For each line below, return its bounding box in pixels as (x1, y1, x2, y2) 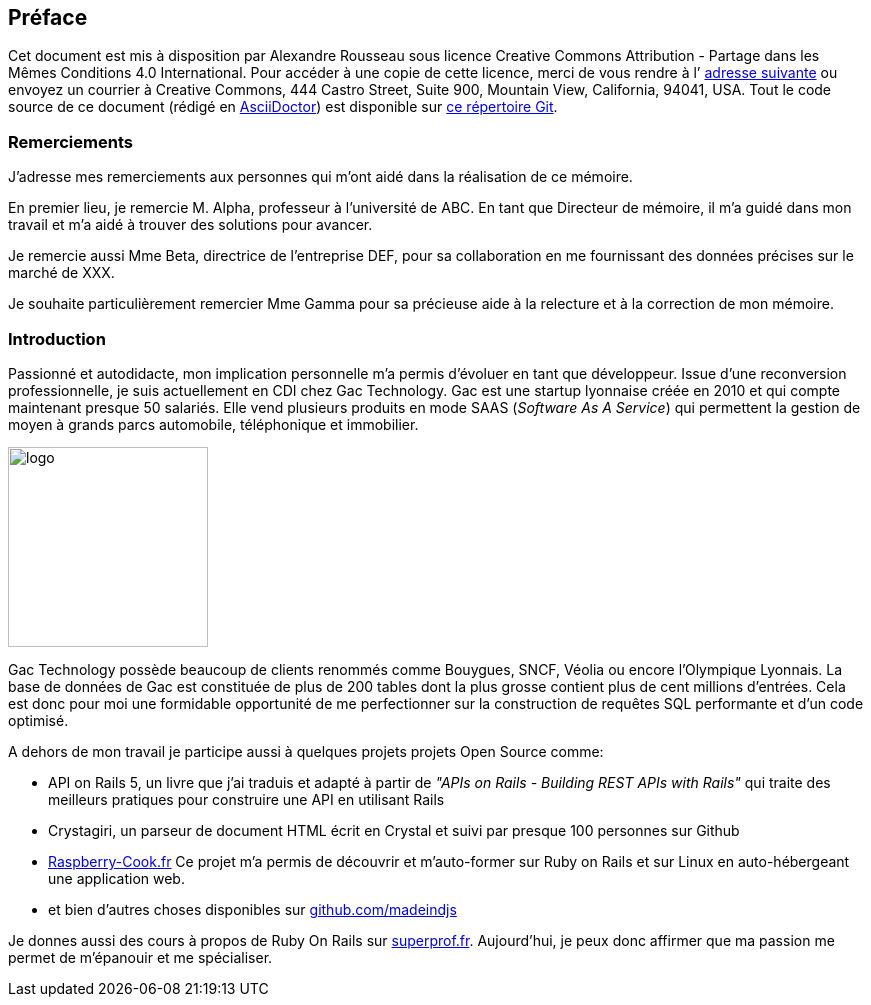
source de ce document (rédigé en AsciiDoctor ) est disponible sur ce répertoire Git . (8, 98, 558, 116)
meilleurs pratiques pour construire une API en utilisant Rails (48, 790, 445, 808)
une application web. (48, 869, 185, 887)
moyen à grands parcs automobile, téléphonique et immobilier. (8, 415, 419, 433)
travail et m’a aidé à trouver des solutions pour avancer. (8, 216, 373, 234)
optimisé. (8, 711, 69, 729)
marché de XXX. (8, 264, 115, 282)
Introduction (8, 328, 106, 349)
